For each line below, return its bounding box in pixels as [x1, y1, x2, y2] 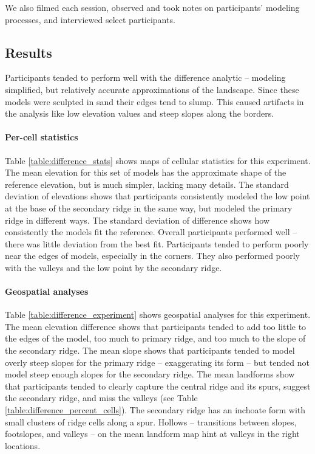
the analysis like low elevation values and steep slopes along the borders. [5, 107, 274, 120]
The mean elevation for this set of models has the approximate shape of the [5, 166, 286, 179]
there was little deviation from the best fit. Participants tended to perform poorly [5, 237, 309, 250]
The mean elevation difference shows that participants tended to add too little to [5, 320, 307, 332]
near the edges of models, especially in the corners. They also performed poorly [5, 249, 300, 262]
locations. [5, 439, 41, 452]
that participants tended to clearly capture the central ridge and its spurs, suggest [5, 379, 311, 392]
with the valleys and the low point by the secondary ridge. [5, 261, 222, 273]
